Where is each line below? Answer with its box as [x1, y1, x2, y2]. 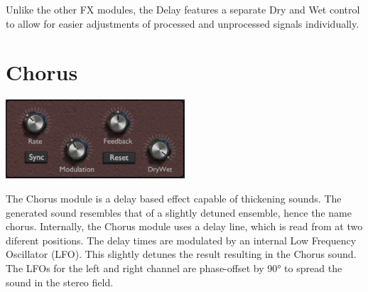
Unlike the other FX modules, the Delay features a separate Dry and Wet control [6, 2, 360, 16]
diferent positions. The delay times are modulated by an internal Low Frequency [6, 232, 357, 247]
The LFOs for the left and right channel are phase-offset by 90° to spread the [6, 260, 342, 275]
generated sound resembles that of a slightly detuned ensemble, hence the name [6, 205, 352, 220]
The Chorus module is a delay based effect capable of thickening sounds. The [6, 190, 342, 205]
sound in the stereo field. [6, 274, 114, 289]
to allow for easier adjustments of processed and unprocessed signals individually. [6, 16, 359, 31]
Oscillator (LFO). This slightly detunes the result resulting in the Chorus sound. [6, 247, 357, 261]
